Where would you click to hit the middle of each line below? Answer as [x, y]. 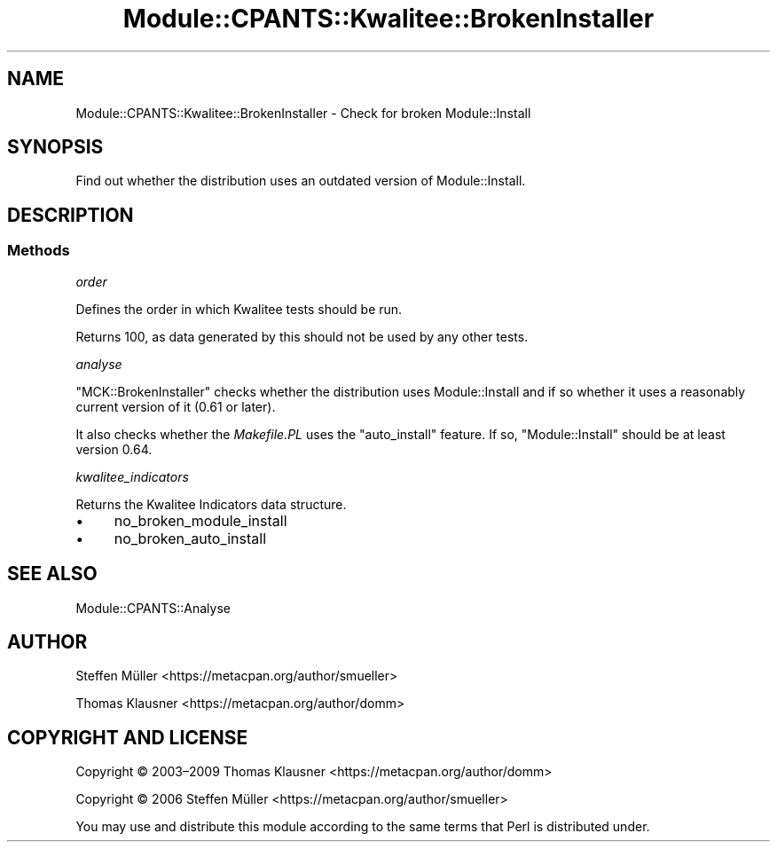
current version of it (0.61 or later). [176, 406]
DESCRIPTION [71, 215]
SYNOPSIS [55, 147]
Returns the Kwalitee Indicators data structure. [211, 504]
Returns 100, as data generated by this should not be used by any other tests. [302, 336]
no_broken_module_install [200, 520]
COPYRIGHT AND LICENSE [128, 737]
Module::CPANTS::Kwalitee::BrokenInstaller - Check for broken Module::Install [303, 113]
